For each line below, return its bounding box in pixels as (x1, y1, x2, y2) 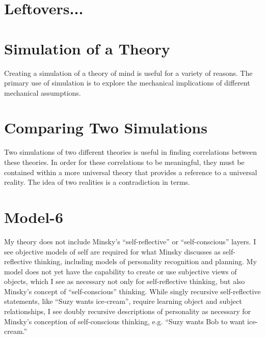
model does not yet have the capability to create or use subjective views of (4, 266, 237, 276)
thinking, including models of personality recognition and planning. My (34, 256, 257, 267)
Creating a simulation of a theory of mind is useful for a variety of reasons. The (4, 67, 253, 78)
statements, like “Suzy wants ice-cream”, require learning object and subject (4, 296, 242, 306)
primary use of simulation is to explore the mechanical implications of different (4, 77, 250, 88)
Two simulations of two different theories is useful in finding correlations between (4, 147, 257, 157)
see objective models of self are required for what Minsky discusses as (4, 246, 221, 257)
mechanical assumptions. (4, 87, 81, 98)
